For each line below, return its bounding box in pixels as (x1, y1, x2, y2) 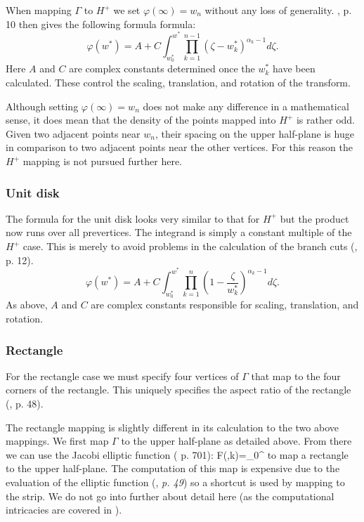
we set (113, 3, 141, 17)
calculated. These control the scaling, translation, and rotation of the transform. (6, 75, 351, 90)
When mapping (6, 3, 72, 17)
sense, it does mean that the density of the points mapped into (6, 112, 276, 127)
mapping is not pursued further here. (22, 154, 183, 168)
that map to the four (251, 368, 341, 383)
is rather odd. (296, 112, 355, 127)
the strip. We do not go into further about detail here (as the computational (6, 488, 334, 503)
